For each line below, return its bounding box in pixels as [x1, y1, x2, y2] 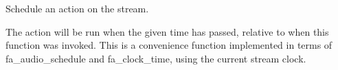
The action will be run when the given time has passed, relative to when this [5, 24, 329, 38]
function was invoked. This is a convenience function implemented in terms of [5, 38, 333, 52]
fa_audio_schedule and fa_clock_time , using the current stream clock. [5, 51, 306, 65]
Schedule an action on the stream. [5, 1, 149, 15]
